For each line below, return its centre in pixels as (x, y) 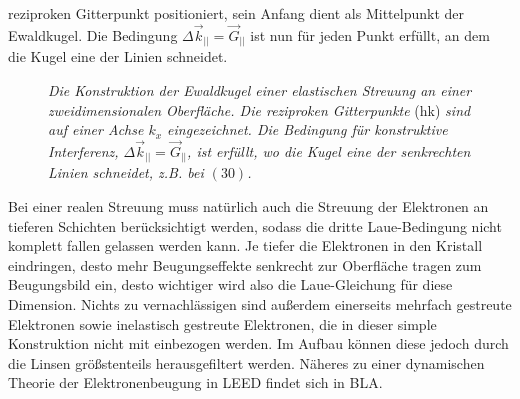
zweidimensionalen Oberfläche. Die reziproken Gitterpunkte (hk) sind (259, 109)
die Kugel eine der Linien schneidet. (118, 56)
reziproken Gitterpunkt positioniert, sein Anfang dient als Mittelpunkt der (236, 13)
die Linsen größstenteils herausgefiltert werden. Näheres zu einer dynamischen (246, 362)
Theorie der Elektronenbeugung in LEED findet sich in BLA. (195, 382)
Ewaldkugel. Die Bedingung (93, 34)
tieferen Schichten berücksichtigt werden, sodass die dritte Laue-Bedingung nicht (255, 225)
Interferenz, (83, 150)
